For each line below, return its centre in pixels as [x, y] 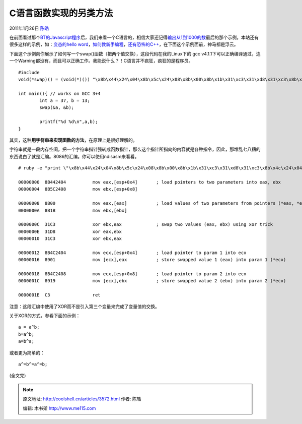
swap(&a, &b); [57, 108]
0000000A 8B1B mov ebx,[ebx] [73, 210]
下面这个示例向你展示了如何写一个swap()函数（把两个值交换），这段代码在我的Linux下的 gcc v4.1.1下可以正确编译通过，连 [135, 53]
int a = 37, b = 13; [65, 101]
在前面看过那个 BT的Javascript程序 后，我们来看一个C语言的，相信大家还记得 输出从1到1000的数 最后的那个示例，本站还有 [134, 37]
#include [29, 72]
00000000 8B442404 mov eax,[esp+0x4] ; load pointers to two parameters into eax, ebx [150, 182]
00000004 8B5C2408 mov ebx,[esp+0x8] [78, 189]
